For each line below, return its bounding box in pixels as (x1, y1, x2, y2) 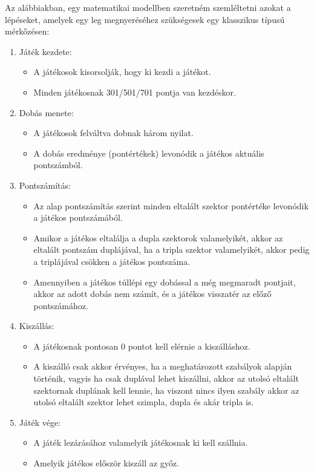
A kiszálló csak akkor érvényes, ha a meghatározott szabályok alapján (33, 360, 292, 373)
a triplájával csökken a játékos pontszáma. (33, 255, 191, 267)
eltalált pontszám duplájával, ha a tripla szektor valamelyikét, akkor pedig (33, 243, 310, 256)
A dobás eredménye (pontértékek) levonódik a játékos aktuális (33, 146, 264, 159)
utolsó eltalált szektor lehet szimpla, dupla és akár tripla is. (33, 396, 254, 408)
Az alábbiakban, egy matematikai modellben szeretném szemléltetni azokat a (5, 1, 291, 13)
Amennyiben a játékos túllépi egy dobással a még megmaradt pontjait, (33, 275, 296, 288)
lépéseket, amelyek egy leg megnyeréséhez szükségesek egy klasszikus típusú (5, 13, 285, 25)
